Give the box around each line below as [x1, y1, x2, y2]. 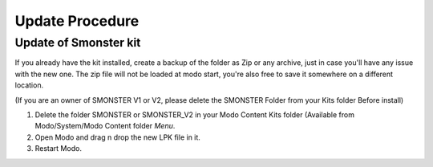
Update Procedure [14, 12, 140, 30]
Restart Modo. [34, 144, 82, 153]
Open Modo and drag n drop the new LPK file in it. [34, 132, 200, 142]
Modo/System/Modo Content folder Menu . [34, 121, 176, 131]
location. [14, 80, 44, 90]
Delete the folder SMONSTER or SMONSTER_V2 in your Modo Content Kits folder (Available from [34, 109, 354, 120]
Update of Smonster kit [14, 35, 141, 50]
